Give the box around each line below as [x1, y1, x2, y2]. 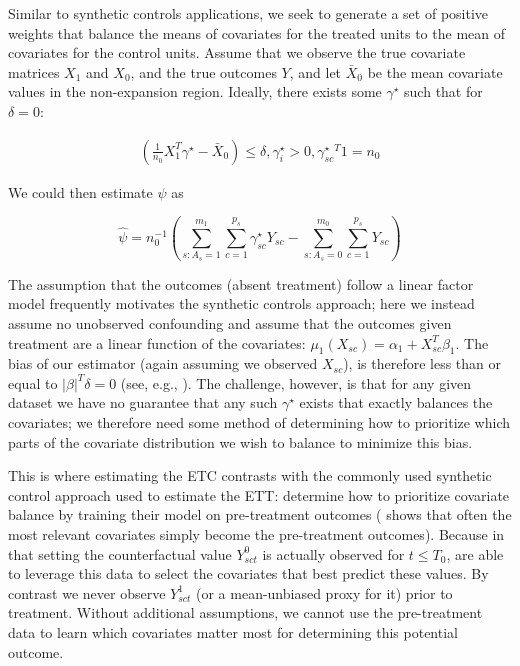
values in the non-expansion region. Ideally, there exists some [8, 81, 382, 102]
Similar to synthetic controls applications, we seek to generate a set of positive [8, 3, 489, 23]
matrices [8, 61, 60, 82]
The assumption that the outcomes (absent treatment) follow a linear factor [8, 273, 474, 294]
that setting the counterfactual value [8, 543, 232, 564]
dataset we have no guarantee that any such [8, 392, 278, 413]
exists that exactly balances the [299, 392, 493, 413]
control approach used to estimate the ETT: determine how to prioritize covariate [8, 484, 510, 505]
